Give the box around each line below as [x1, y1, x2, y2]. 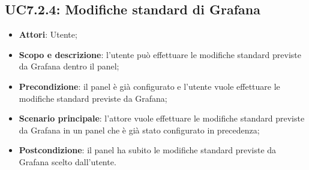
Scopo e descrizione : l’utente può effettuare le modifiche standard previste [19, 48, 301, 60]
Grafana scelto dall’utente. [19, 155, 116, 168]
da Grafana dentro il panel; [19, 60, 119, 72]
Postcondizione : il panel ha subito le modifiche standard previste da [19, 144, 277, 156]
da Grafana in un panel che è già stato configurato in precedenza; [19, 123, 260, 136]
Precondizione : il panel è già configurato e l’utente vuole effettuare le [19, 80, 280, 92]
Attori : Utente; [19, 28, 77, 41]
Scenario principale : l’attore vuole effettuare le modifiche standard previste [19, 112, 305, 125]
